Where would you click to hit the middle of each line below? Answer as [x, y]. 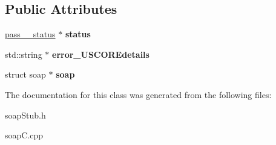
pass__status [30, 34]
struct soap [25, 74]
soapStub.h [25, 115]
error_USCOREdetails [101, 54]
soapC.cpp [24, 135]
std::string [24, 54]
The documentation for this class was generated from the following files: [138, 94]
